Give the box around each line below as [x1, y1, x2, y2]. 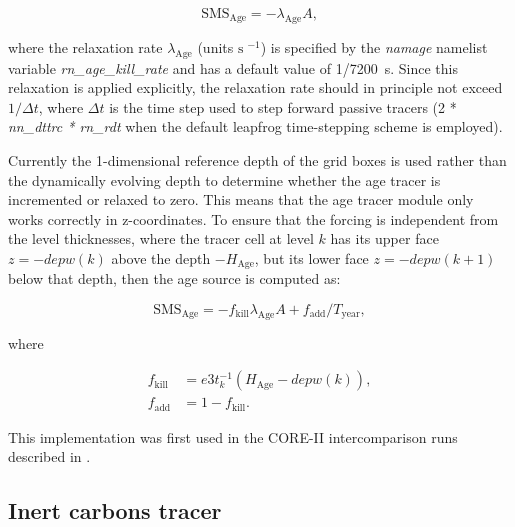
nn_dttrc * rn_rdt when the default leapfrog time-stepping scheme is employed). [8, 116, 503, 137]
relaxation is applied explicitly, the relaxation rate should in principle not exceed [8, 77, 503, 98]
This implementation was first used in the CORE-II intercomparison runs [8, 426, 458, 447]
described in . [8, 446, 91, 467]
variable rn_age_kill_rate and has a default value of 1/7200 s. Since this [8, 57, 458, 78]
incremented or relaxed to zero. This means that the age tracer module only [8, 189, 474, 210]
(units [197, 36, 234, 57]
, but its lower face [254, 247, 369, 268]
